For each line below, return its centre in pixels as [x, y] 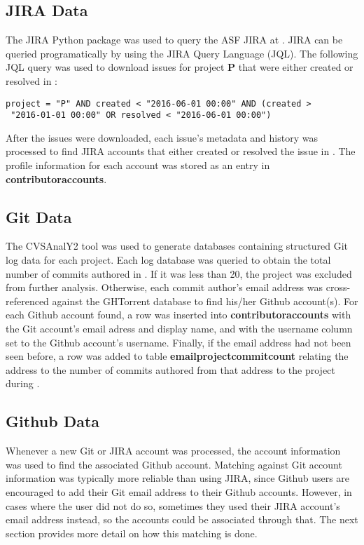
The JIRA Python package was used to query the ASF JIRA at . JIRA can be [174, 40]
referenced [27, 301]
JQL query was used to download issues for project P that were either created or [180, 67]
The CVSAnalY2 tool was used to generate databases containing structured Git [177, 246]
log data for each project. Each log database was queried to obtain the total [168, 260]
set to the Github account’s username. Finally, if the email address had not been [178, 342]
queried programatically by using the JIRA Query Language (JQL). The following [182, 53]
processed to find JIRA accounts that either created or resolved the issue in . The [181, 151]
